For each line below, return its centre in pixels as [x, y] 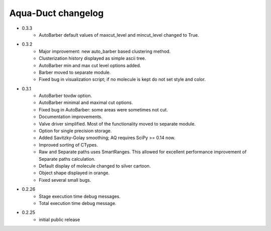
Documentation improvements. [71, 117]
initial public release [59, 219]
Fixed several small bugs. [65, 180]
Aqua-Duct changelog [56, 13]
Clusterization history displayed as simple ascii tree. [93, 58]
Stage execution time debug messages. [80, 196]
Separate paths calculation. [67, 159]
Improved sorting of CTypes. [68, 145]
